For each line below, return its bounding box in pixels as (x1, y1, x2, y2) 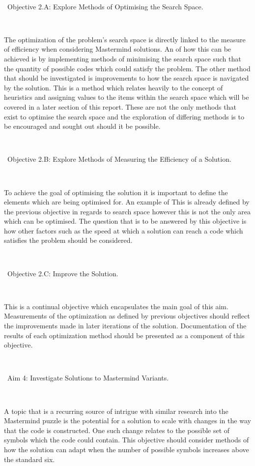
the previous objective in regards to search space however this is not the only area (4, 206, 251, 216)
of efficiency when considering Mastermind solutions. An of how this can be (4, 44, 231, 54)
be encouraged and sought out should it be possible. (4, 121, 161, 131)
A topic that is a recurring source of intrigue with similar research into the (4, 406, 228, 416)
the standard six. (4, 454, 55, 464)
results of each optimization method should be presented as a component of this (4, 330, 245, 340)
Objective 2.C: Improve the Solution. (7, 268, 118, 278)
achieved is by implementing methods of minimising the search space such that (4, 53, 241, 63)
